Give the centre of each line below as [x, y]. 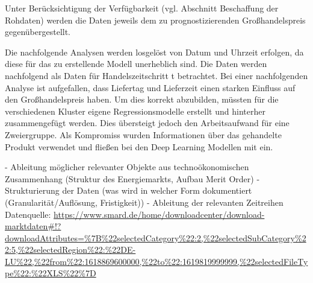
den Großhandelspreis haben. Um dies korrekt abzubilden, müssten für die [142, 99]
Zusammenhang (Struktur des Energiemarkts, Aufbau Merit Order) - [132, 178]
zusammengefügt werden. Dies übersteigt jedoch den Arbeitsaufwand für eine [147, 123]
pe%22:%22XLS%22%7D [51, 273]
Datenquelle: [28, 214]
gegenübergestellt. [38, 32]
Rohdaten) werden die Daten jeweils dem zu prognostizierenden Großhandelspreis [155, 20]
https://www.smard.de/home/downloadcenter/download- [159, 214]
